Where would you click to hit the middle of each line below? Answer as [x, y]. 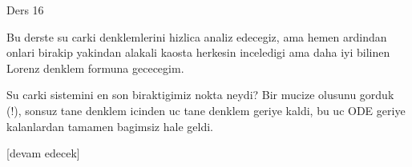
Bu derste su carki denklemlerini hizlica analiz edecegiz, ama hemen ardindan [197, 36]
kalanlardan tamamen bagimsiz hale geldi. [110, 126]
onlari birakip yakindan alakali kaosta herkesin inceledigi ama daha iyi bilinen [198, 52]
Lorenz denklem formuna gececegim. [95, 68]
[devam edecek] [43, 153]
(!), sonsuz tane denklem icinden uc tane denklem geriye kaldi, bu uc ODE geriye [206, 110]
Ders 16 [25, 10]
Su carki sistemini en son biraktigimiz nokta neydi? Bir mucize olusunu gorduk [200, 95]
